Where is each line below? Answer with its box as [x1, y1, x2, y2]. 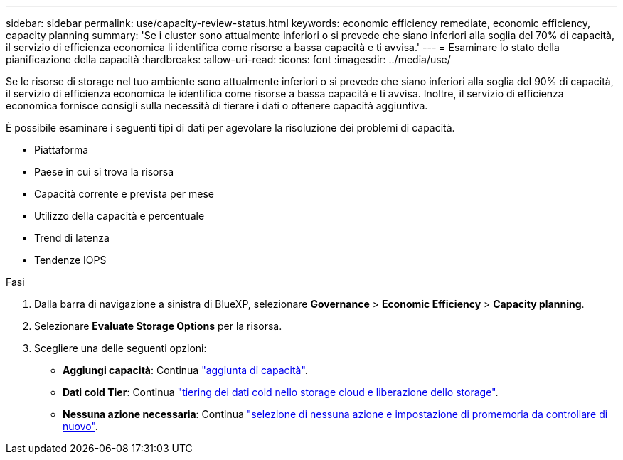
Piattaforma [34, 144, 89, 156]
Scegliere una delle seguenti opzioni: [34, 342, 207, 354]
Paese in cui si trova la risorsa [34, 166, 174, 178]
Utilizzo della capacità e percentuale [34, 210, 205, 222]
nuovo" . [63, 420, 98, 432]
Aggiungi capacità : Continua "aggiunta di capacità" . [63, 364, 308, 376]
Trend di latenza [34, 232, 110, 244]
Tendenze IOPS [34, 254, 107, 266]
